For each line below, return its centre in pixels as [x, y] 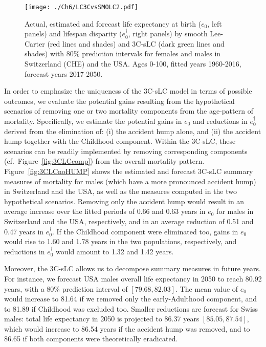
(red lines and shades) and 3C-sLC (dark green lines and [136, 43]
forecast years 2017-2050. [64, 73]
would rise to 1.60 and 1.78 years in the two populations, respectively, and [120, 241]
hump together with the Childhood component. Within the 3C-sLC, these [120, 141]
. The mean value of [207, 288]
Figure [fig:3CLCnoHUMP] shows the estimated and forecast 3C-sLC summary [129, 171]
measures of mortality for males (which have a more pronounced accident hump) [130, 181]
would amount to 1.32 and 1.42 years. [115, 251]
